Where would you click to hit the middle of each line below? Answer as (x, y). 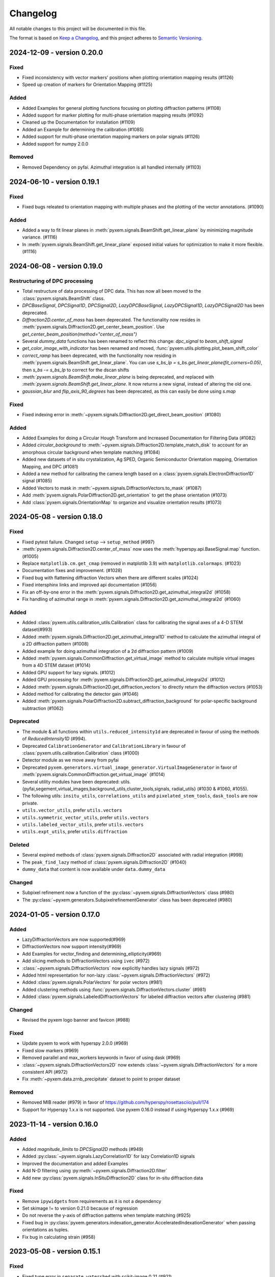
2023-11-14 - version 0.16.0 (54, 1124)
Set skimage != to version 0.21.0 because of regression (80, 1209)
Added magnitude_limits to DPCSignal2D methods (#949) (83, 1149)
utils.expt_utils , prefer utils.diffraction (75, 832)
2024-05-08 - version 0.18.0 (56, 517)
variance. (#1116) (40, 237)
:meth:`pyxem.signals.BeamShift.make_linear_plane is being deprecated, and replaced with (118, 377)
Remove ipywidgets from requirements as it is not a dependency (92, 1201)
